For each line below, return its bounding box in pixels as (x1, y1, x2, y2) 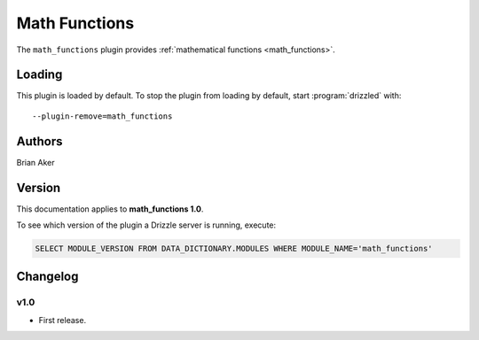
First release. (38, 314, 87, 325)
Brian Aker (16, 157, 55, 167)
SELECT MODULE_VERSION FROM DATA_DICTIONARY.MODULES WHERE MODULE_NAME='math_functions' (35, 243, 434, 254)
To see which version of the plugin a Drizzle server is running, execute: (16, 220, 277, 230)
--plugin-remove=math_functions (32, 111, 173, 121)
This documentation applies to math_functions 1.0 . (16, 204, 204, 214)
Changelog (16, 269, 79, 284)
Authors (16, 134, 63, 149)
